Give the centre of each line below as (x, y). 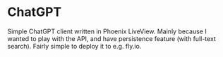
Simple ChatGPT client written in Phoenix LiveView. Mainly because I (107, 31)
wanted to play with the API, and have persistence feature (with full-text (112, 38)
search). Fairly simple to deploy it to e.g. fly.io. (74, 46)
